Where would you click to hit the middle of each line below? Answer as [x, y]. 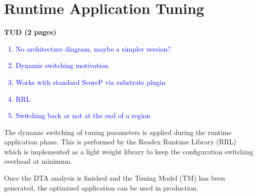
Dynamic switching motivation [62, 65]
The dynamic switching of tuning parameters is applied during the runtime [118, 132]
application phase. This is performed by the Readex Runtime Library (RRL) [120, 142]
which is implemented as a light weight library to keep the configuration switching [129, 151]
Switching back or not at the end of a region [83, 115]
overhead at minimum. [38, 161]
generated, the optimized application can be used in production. [101, 187]
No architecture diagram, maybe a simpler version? [93, 48]
